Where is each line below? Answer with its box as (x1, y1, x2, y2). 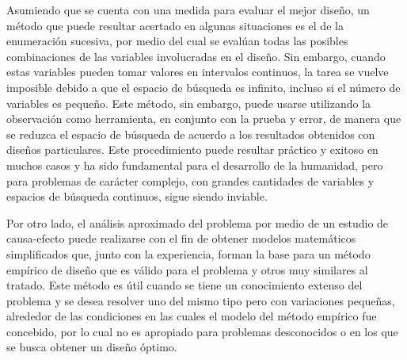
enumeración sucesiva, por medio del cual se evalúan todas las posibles (6, 33, 348, 49)
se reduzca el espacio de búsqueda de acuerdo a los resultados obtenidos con (6, 125, 375, 142)
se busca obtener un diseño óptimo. (6, 339, 177, 355)
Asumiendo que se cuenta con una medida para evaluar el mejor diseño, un (6, 2, 370, 17)
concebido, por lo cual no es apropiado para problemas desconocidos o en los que (6, 323, 398, 339)
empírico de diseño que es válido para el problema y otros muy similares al (6, 261, 368, 278)
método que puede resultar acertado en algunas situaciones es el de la (6, 17, 344, 33)
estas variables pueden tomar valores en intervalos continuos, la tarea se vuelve (6, 63, 389, 80)
